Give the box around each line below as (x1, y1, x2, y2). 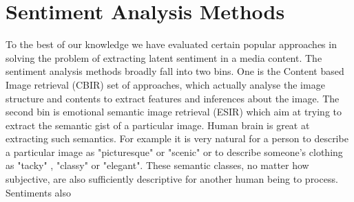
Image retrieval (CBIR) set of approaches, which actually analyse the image (6, 77, 325, 91)
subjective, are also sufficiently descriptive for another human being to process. (6, 172, 338, 186)
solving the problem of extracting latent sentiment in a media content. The (6, 50, 322, 65)
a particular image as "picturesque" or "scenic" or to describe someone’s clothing (6, 144, 343, 159)
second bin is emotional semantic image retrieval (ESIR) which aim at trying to (6, 104, 342, 119)
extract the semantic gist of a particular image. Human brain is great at (6, 117, 310, 132)
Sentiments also (6, 185, 72, 199)
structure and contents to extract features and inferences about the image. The (6, 91, 340, 105)
